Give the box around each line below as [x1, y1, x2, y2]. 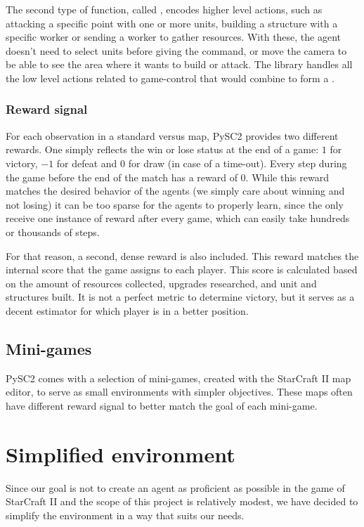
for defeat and [56, 155, 117, 170]
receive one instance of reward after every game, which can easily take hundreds [6, 211, 350, 226]
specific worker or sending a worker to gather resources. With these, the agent [6, 30, 342, 44]
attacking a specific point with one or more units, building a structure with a [6, 15, 338, 30]
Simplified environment [6, 439, 235, 468]
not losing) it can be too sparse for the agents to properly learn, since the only [6, 197, 344, 212]
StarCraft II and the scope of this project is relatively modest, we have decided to [6, 494, 358, 509]
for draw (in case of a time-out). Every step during [128, 155, 347, 170]
